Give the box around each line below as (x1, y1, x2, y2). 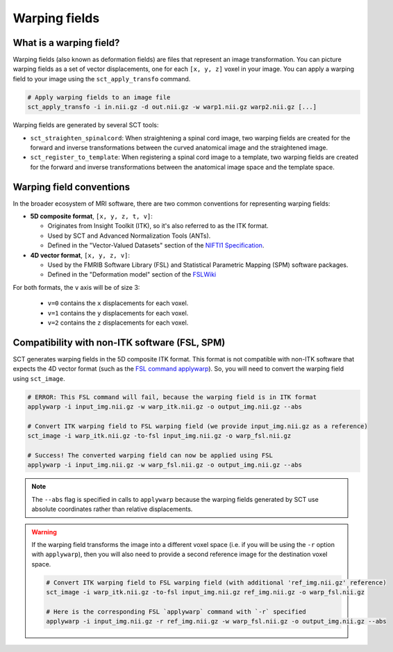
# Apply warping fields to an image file (27, 93, 171, 101)
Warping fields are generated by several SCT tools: (12, 121, 159, 129)
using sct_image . (12, 374, 65, 382)
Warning (31, 528, 57, 536)
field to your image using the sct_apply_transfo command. (12, 74, 191, 83)
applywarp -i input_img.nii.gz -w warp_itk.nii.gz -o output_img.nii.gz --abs (27, 403, 302, 411)
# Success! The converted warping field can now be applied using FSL (27, 451, 274, 459)
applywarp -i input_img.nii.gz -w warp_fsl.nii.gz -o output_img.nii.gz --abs (27, 461, 302, 469)
